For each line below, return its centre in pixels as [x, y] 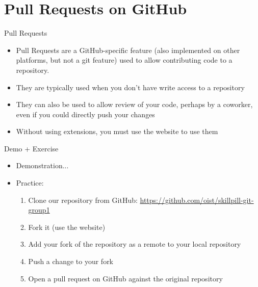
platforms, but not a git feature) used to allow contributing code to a [124, 60]
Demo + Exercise [31, 148]
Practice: [30, 183]
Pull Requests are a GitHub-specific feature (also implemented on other [128, 50]
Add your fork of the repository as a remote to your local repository [135, 244]
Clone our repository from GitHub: [83, 200]
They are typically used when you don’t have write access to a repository [130, 87]
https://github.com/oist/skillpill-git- [197, 200]
